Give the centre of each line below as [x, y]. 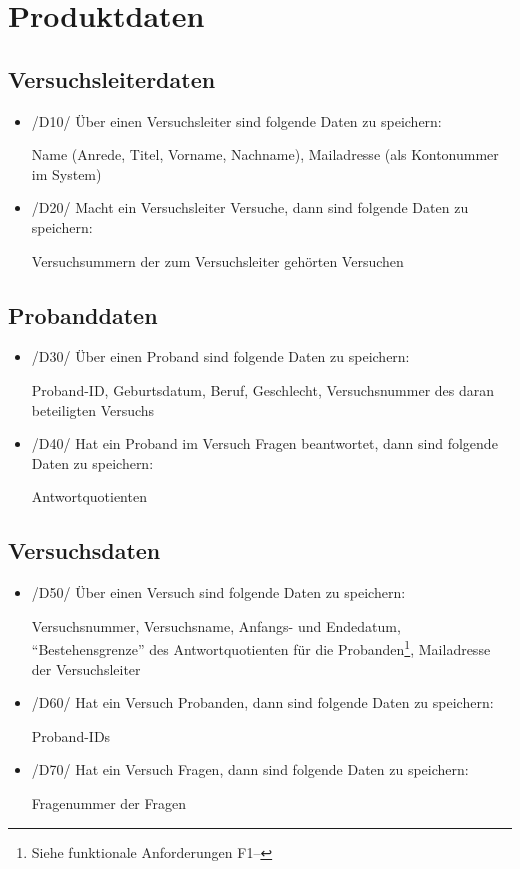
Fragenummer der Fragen [108, 802]
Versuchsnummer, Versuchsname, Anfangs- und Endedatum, [216, 625]
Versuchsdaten [84, 550]
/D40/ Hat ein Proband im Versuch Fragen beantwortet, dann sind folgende [264, 443]
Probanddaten [83, 314]
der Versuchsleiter [86, 668]
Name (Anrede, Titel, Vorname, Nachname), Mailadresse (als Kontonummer [265, 154]
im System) [66, 173]
